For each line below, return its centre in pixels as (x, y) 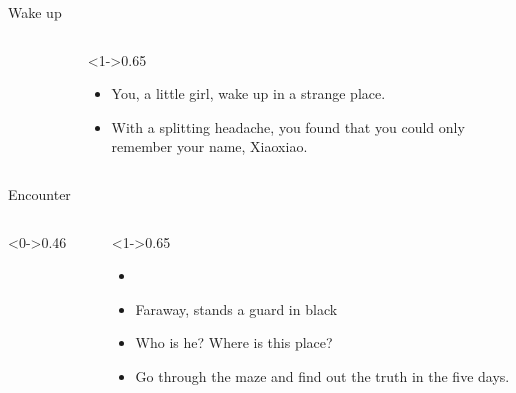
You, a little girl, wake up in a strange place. (248, 93)
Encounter (39, 193)
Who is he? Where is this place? (234, 342)
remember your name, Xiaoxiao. (209, 146)
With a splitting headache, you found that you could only (288, 126)
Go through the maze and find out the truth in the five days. (322, 375)
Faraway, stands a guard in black (236, 308)
